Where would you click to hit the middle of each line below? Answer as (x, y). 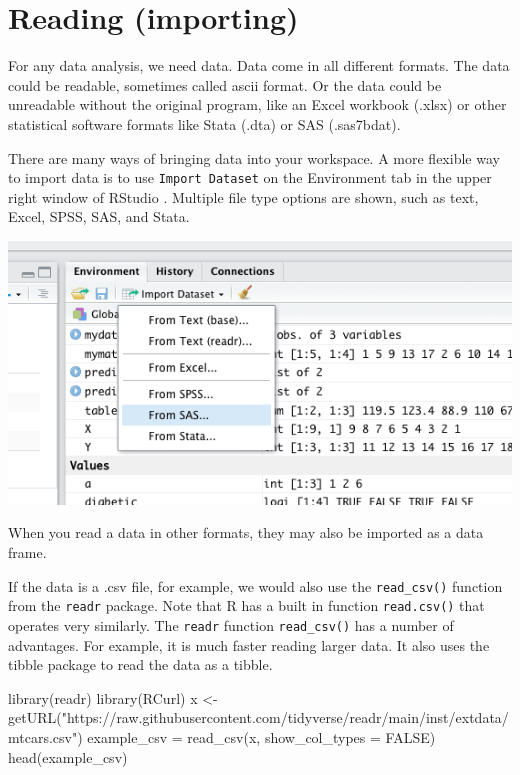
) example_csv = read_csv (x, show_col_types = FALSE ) (256, 736)
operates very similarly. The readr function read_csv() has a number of (231, 624)
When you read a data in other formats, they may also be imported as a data (246, 532)
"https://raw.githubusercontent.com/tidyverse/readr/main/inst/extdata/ (285, 717)
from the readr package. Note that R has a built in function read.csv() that (246, 605)
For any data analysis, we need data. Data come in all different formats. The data (259, 65)
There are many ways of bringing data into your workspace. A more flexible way (254, 157)
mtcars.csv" (43, 736)
